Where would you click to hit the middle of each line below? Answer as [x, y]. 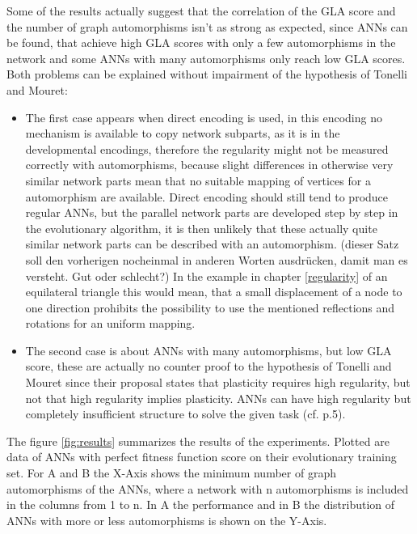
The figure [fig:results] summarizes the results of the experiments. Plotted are [198, 441]
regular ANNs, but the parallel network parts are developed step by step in [212, 212]
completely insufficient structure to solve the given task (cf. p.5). [185, 414]
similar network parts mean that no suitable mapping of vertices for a [198, 180]
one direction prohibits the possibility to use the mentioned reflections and [210, 307]
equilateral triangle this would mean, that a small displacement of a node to [214, 292]
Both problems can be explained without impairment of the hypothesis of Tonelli [207, 74]
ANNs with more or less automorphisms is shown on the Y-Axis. [167, 520]
